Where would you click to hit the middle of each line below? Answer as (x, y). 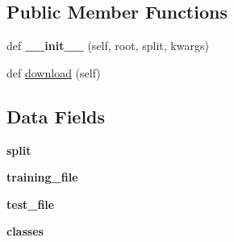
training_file (42, 177)
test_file (31, 204)
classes (25, 231)
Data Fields (56, 116)
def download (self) (54, 72)
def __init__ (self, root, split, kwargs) (108, 46)
